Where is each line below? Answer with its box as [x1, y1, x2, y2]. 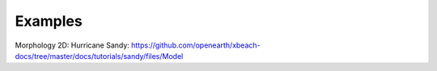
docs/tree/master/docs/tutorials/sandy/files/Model [15, 51, 184, 61]
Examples [15, 12, 83, 30]
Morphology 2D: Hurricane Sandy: [15, 40, 129, 50]
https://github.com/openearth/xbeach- [130, 40, 261, 50]
